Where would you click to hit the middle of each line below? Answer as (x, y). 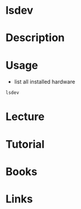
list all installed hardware (45, 82)
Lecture (25, 117)
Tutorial (25, 144)
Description (35, 38)
